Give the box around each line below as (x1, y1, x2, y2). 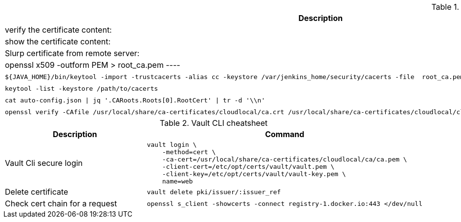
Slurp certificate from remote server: (5, 48, 140, 58)
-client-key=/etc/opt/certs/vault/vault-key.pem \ (162, 170, 346, 178)
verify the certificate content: (5, 25, 112, 35)
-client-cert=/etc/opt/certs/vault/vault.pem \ (162, 163, 334, 170)
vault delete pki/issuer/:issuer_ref (147, 188, 281, 196)
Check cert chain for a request (5, 199, 117, 208)
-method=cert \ (162, 148, 216, 156)
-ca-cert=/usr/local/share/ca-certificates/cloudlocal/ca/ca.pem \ (162, 156, 407, 163)
